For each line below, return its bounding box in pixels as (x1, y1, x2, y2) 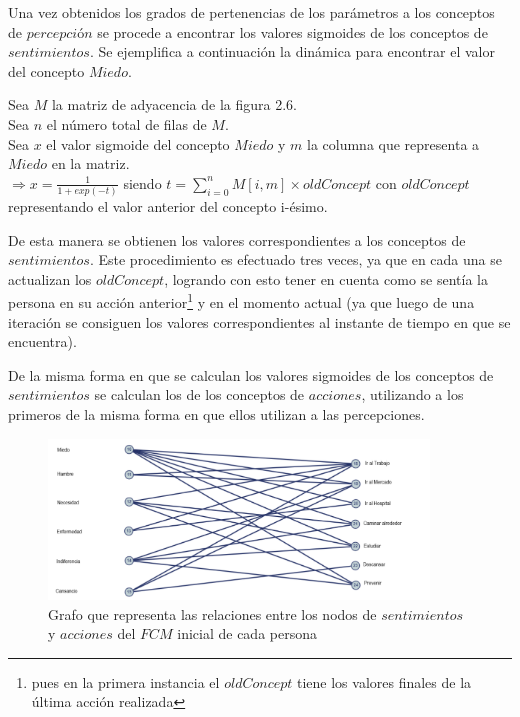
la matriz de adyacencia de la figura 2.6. (51, 94, 297, 115)
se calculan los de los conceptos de (94, 384, 305, 405)
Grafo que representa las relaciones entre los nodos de (48, 603, 377, 624)
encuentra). (8, 331, 77, 352)
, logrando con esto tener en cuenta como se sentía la (164, 268, 488, 289)
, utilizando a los (361, 384, 464, 405)
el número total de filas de (46, 113, 207, 134)
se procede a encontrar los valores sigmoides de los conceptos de (97, 21, 488, 42)
